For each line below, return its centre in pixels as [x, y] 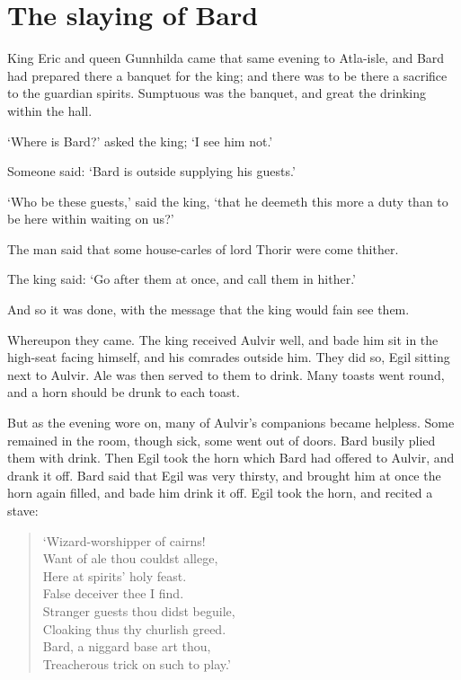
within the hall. [50, 110]
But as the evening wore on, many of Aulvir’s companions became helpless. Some [231, 423]
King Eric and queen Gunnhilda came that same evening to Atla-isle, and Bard [226, 58]
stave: [23, 510]
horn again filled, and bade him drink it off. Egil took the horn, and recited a [220, 493]
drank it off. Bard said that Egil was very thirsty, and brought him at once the [224, 475]
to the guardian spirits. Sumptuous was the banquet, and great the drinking [217, 93]
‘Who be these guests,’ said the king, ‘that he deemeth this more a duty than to [228, 201]
